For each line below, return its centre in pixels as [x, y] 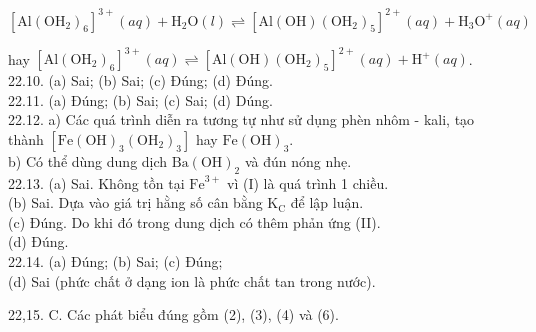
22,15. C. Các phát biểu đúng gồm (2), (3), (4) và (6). [173, 314]
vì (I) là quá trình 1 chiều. [308, 182]
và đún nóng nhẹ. [298, 160]
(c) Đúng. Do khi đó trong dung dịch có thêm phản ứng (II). [194, 221]
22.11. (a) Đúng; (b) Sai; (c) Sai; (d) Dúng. [140, 99]
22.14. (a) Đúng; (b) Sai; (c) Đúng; [115, 260]
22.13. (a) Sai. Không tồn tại [96, 182]
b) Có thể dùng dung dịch [88, 160]
